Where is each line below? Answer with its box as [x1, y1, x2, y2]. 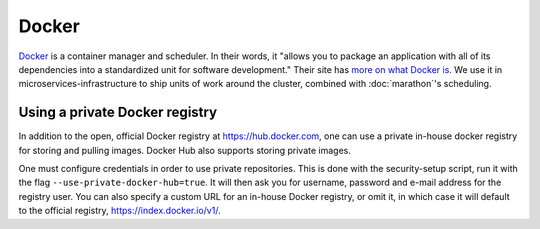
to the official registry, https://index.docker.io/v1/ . [18, 205, 221, 217]
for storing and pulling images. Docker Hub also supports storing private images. [18, 144, 352, 156]
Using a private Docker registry [18, 104, 218, 121]
